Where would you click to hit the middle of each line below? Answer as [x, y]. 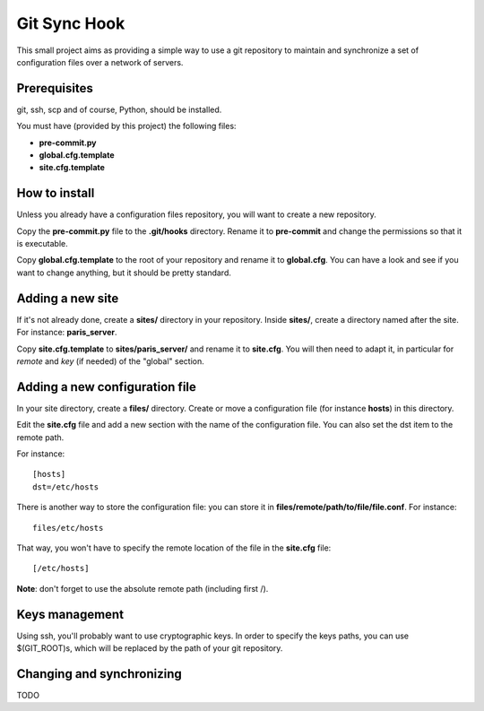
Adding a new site [68, 298]
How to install [56, 193]
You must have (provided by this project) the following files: [126, 126]
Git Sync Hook [71, 23]
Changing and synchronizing [99, 674]
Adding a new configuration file [107, 387]
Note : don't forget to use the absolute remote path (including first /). [143, 588]
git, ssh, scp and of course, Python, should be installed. [119, 109]
